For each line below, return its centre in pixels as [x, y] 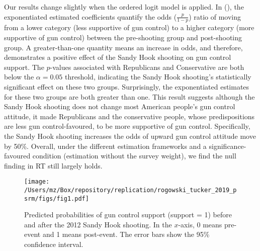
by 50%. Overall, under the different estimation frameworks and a [105, 146]
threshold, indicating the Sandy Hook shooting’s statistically [158, 77]
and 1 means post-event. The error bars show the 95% [126, 234]
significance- [228, 146]
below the [19, 77]
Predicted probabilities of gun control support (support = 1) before [128, 215]
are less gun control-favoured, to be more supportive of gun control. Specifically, [127, 126]
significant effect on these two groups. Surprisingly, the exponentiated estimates [127, 86]
